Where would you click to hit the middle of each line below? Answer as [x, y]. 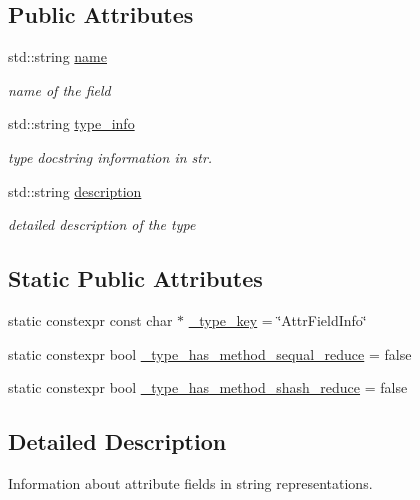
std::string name [57, 56]
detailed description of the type [102, 224]
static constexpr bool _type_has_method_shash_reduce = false [208, 387]
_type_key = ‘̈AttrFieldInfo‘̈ [277, 319]
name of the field [59, 89]
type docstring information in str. [110, 156]
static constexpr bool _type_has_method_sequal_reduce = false [210, 353]
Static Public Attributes [135, 278]
